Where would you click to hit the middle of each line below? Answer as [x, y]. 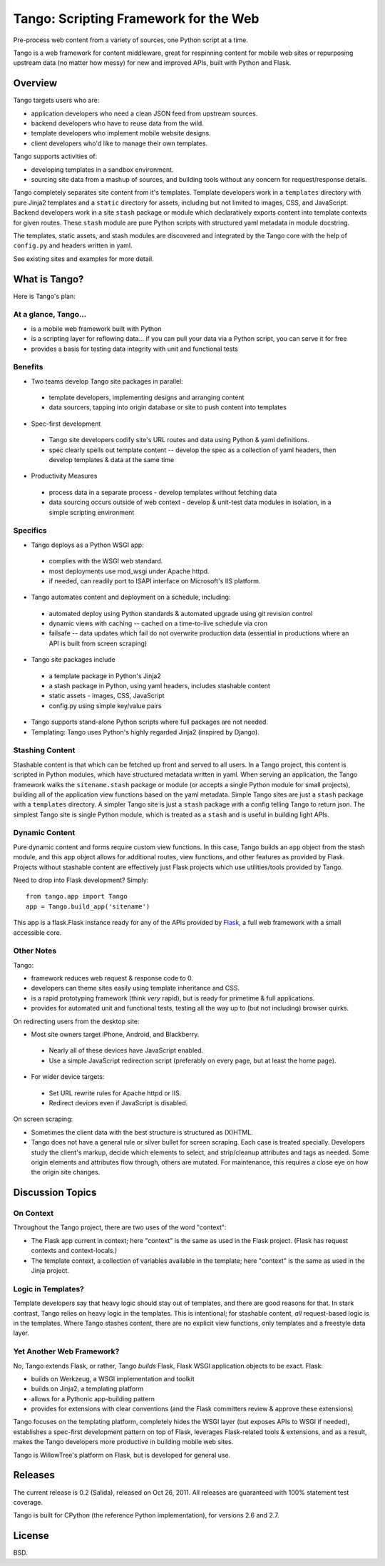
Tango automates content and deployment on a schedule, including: [131, 597]
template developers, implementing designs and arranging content [147, 398]
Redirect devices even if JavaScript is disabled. [118, 1102]
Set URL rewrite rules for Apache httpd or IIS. [115, 1093]
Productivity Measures [64, 476]
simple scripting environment [92, 512]
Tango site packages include [73, 660]
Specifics [30, 531]
